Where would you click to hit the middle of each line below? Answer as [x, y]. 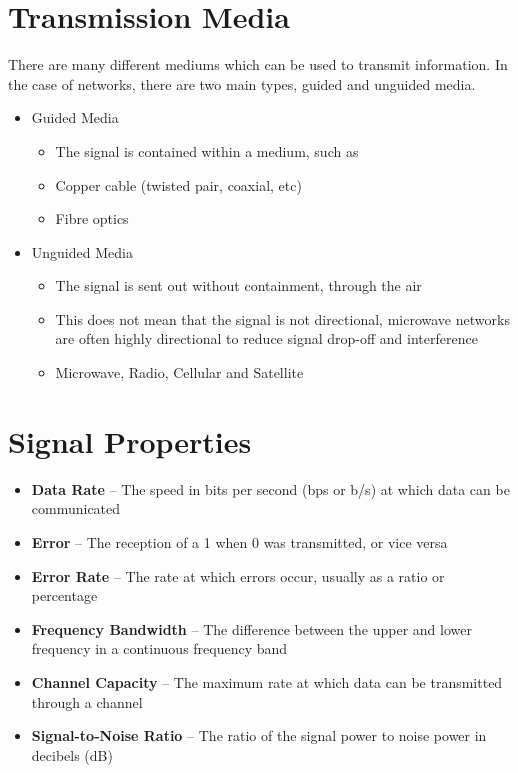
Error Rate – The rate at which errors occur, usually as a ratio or [238, 575]
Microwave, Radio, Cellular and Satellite [179, 372]
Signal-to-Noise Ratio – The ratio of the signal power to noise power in [259, 735]
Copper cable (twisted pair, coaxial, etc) [178, 184]
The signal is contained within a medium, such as [207, 150]
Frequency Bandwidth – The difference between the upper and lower [251, 628]
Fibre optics [92, 218]
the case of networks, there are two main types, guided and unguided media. [242, 83]
